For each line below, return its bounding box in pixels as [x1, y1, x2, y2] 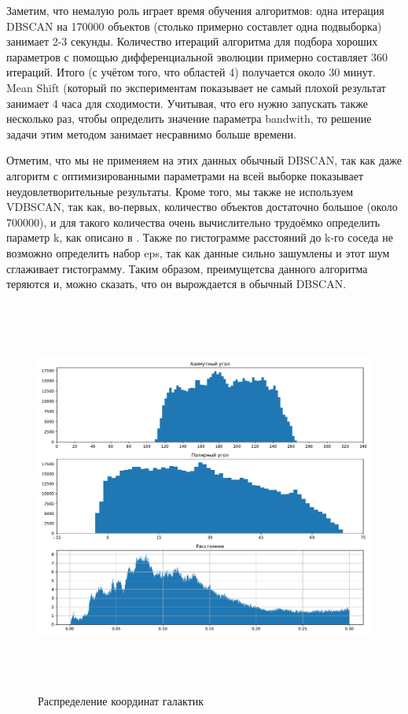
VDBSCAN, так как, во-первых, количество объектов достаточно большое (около [6, 198, 398, 215]
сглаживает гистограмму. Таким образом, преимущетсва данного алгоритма [6, 260, 368, 276]
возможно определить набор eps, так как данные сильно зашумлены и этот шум [6, 244, 390, 261]
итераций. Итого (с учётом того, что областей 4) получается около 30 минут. [6, 64, 376, 80]
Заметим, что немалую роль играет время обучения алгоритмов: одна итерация [6, 2, 384, 18]
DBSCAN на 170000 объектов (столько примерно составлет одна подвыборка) [6, 17, 382, 34]
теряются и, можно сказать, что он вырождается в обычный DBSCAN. [6, 276, 347, 292]
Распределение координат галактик [38, 692, 204, 708]
